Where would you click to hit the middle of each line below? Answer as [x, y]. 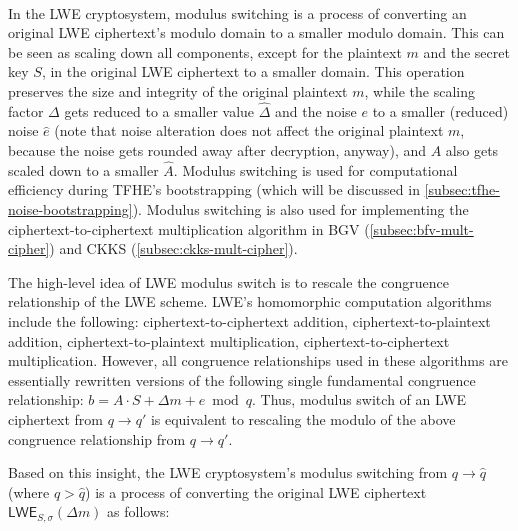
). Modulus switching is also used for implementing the [300, 208]
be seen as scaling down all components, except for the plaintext [205, 51]
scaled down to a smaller [83, 169]
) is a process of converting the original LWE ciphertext [256, 491]
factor [26, 110]
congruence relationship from [97, 438]
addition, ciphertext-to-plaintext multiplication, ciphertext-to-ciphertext [229, 340]
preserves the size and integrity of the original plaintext [178, 90]
